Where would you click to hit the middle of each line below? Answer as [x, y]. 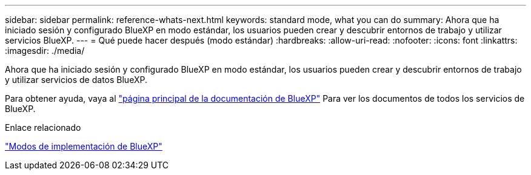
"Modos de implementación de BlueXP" [84, 146]
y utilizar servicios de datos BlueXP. [76, 80]
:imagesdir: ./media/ [45, 51]
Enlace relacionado [43, 127]
